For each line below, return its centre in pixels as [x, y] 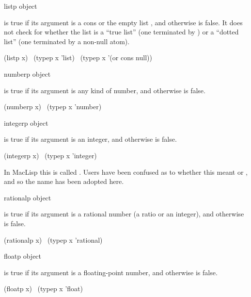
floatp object [23, 256]
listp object [21, 6]
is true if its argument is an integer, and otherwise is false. [90, 139]
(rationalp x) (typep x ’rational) [53, 239]
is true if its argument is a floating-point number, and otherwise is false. [111, 272]
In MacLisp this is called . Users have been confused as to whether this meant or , [126, 172]
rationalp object [28, 197]
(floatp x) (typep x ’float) [43, 289]
